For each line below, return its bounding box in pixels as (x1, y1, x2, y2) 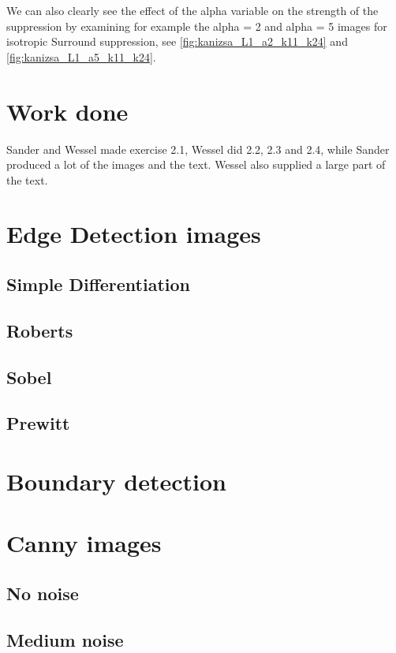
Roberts (6, 318, 73, 342)
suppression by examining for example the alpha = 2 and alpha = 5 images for (6, 17, 387, 34)
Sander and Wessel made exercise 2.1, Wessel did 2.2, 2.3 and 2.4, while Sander (6, 140, 390, 157)
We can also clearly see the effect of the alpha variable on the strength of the (6, 2, 379, 18)
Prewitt (6, 411, 70, 435)
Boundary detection (6, 465, 226, 497)
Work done (6, 95, 129, 127)
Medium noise (6, 627, 124, 651)
